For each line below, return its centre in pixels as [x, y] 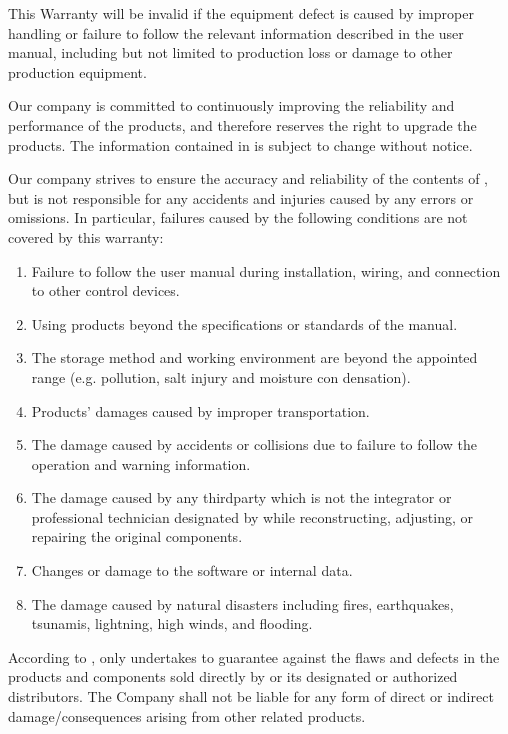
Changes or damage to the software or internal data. [192, 570]
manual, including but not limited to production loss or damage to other [230, 52]
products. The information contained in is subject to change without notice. [240, 144]
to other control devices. [105, 290]
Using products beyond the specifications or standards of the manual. [244, 323]
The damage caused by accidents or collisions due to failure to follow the [254, 444]
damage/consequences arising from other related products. [187, 715]
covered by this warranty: [86, 236]
